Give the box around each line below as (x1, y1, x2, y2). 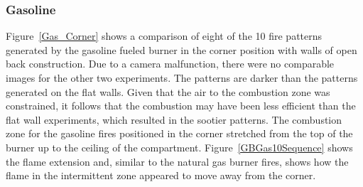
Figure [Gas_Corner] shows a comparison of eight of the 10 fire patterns (6, 28, 323, 43)
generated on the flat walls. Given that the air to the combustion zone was (6, 84, 330, 99)
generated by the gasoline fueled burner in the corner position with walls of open (6, 42, 357, 57)
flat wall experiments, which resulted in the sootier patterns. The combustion (6, 112, 342, 127)
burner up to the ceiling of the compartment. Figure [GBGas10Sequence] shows (6, 139, 353, 154)
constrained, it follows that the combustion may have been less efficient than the (6, 98, 356, 113)
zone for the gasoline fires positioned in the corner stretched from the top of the (6, 126, 353, 141)
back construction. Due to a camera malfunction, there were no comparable (6, 56, 335, 71)
